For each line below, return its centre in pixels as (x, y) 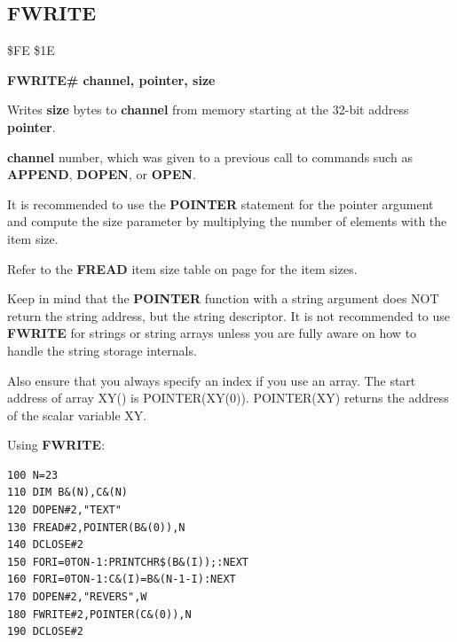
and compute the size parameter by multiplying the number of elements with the (227, 221)
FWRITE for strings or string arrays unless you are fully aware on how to (212, 333)
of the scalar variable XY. (77, 415)
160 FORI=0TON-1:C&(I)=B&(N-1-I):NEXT (122, 579)
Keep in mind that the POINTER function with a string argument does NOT (223, 298)
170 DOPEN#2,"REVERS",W (77, 597)
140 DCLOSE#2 (45, 545)
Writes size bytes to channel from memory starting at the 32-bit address (208, 110)
